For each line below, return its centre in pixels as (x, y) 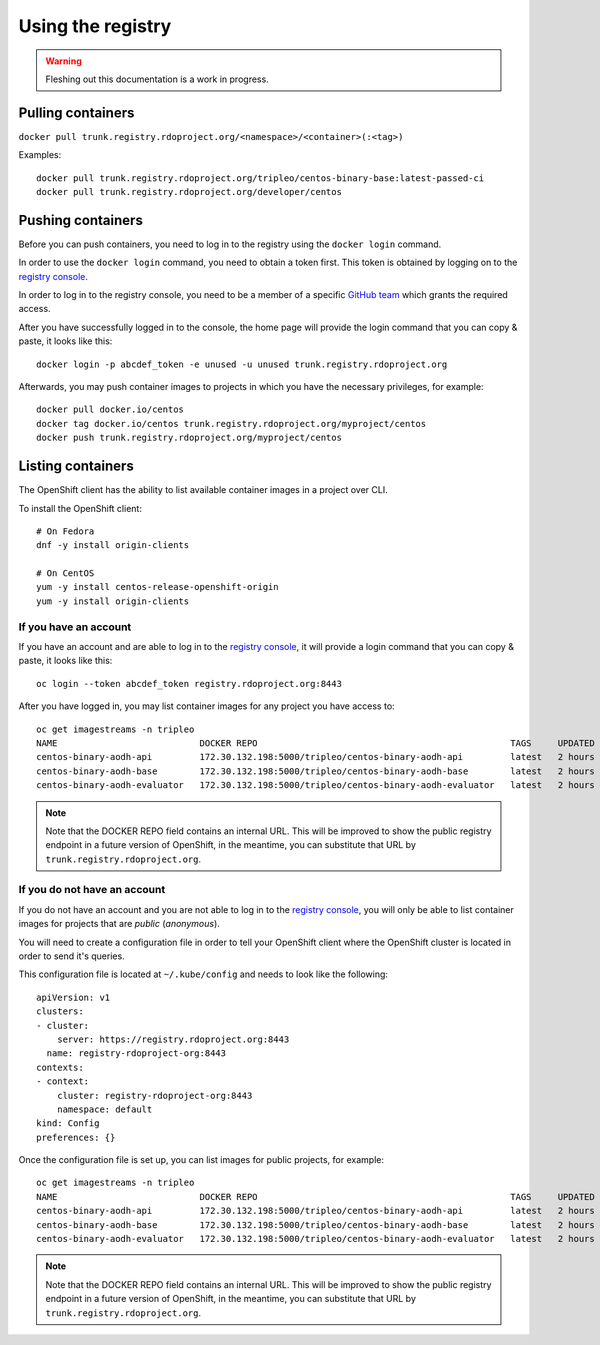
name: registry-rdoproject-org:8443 (136, 1053)
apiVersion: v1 (73, 997)
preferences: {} (76, 1137)
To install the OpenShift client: (80, 508)
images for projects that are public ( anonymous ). (119, 924)
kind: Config (68, 1123)
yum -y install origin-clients (113, 601)
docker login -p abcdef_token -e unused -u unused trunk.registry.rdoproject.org (242, 364)
